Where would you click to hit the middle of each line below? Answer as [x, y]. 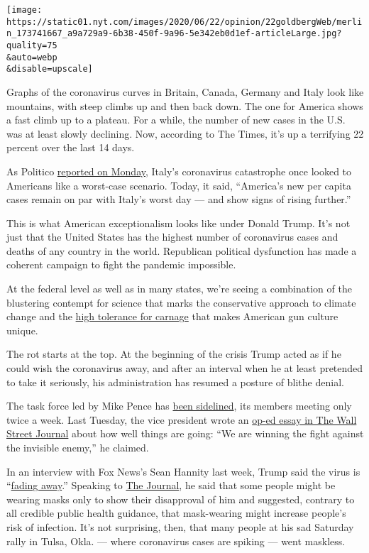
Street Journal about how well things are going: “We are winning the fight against [185, 433]
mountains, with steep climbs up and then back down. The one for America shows [185, 105]
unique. [22, 330]
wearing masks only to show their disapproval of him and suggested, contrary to [181, 499]
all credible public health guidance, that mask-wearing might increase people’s [176, 513]
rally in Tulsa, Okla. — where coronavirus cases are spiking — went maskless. [176, 541]
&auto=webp [32, 57]
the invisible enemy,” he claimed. [78, 447]
